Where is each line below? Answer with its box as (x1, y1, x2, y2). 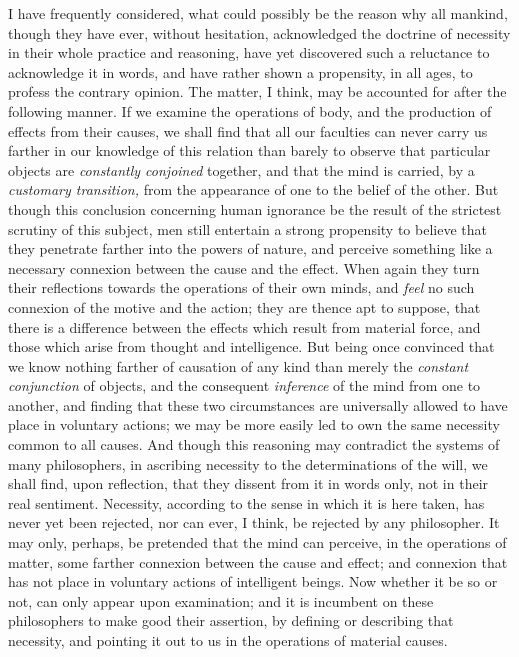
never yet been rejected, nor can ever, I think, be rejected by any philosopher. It (8, 512, 500, 533)
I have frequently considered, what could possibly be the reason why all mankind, (8, 3, 508, 23)
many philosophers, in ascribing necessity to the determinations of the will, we (8, 453, 488, 474)
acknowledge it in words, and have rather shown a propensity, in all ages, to (8, 61, 473, 82)
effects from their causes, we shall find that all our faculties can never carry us (8, 120, 488, 141)
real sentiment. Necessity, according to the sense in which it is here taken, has (8, 492, 485, 513)
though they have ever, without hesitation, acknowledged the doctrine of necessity (8, 22, 511, 43)
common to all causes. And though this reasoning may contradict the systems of (8, 434, 500, 455)
